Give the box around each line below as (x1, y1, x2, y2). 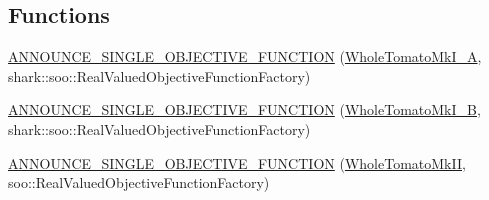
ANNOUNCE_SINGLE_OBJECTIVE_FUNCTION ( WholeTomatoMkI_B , (8, 99, 481, 120)
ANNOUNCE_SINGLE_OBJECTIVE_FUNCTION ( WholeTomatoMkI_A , (8, 46, 482, 67)
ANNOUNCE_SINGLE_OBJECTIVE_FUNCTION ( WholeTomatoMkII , (8, 152, 466, 173)
